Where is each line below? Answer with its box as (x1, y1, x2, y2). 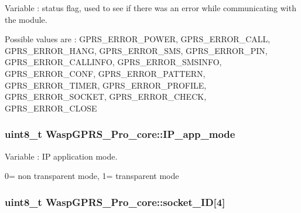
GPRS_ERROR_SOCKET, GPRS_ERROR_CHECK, (5, 90, 207, 103)
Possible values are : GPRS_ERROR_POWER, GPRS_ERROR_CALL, (5, 33, 271, 45)
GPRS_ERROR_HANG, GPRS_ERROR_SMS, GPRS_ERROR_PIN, (5, 44, 268, 56)
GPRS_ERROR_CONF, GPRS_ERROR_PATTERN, (5, 67, 206, 79)
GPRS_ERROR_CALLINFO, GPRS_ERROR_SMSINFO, (5, 56, 222, 68)
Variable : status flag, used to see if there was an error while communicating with (5, 2, 296, 13)
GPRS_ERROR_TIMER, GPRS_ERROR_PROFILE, (5, 79, 207, 91)
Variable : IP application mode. (5, 150, 118, 162)
